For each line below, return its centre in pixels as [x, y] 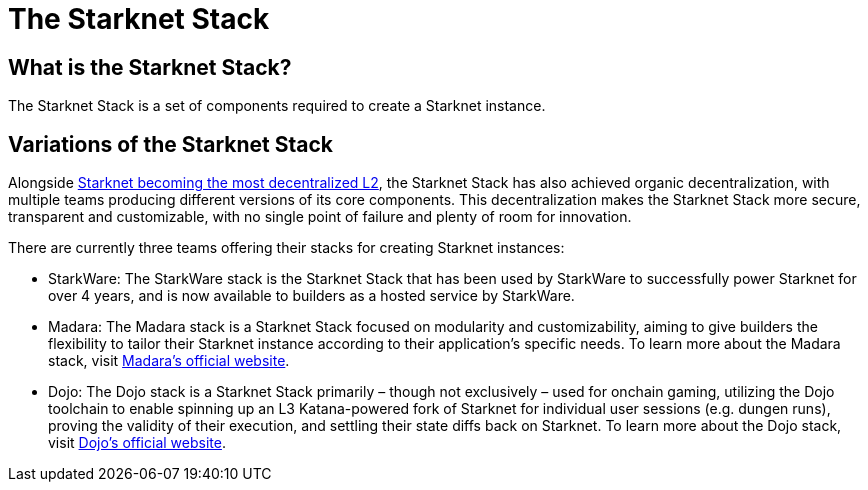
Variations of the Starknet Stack [171, 144]
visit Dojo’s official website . [137, 443]
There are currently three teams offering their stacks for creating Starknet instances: [286, 248]
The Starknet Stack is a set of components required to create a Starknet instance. [277, 106]
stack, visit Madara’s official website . [169, 361]
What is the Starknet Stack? [150, 67]
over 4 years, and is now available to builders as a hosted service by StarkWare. [311, 296]
